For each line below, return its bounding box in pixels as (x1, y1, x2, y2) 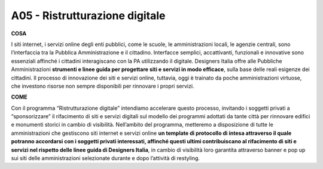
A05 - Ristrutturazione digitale (11, 9, 166, 22)
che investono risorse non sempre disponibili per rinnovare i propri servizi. (11, 82, 194, 90)
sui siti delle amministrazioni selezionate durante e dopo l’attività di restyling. (11, 155, 200, 162)
